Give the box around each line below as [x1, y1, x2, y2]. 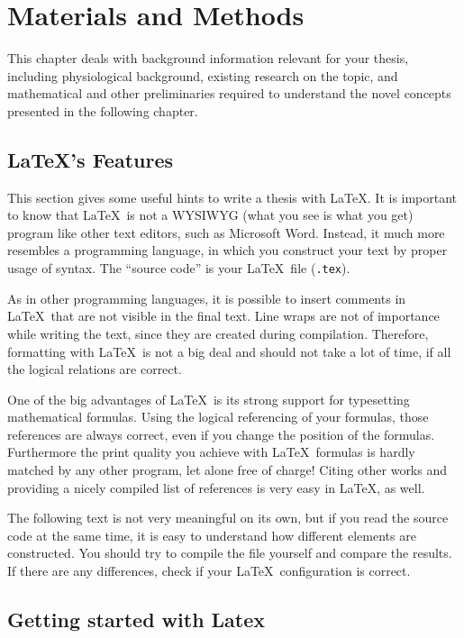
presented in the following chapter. [7, 101, 198, 120]
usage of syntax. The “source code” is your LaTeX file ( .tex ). [7, 259, 350, 278]
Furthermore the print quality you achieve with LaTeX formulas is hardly [7, 442, 415, 461]
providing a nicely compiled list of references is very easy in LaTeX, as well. [7, 478, 425, 497]
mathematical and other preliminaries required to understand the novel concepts [7, 84, 451, 103]
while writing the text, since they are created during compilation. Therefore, [7, 324, 429, 342]
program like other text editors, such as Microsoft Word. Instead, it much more [7, 223, 445, 242]
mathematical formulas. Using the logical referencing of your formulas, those [7, 407, 429, 426]
